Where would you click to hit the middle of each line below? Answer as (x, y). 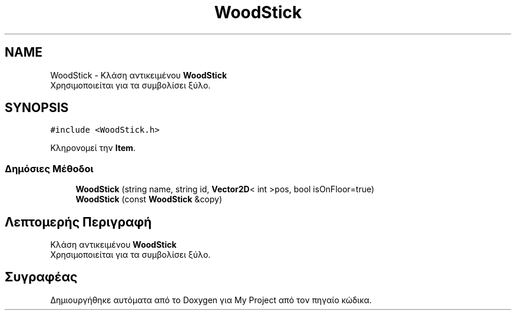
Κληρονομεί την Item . (93, 148)
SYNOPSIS (37, 108)
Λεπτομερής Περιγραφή (78, 222)
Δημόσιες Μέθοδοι (49, 168)
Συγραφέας (41, 277)
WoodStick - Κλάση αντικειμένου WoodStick (139, 75)
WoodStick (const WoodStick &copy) (149, 199)
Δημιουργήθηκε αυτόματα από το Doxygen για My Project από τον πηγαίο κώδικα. (211, 300)
